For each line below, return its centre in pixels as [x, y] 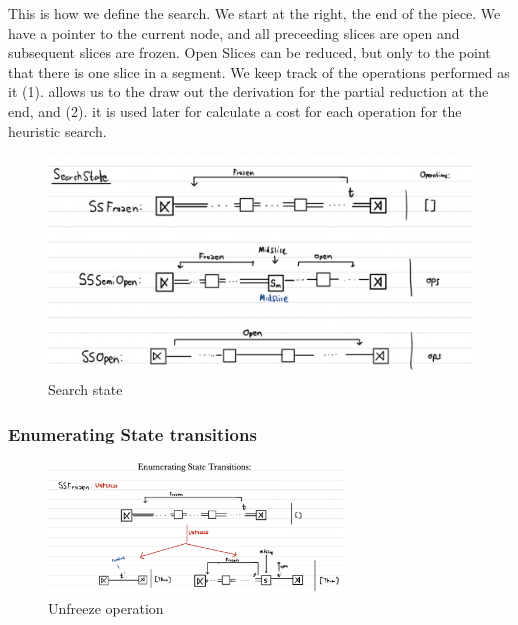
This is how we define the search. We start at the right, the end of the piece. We [254, 13]
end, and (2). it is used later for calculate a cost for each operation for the [235, 110]
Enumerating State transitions [132, 433]
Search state [85, 389]
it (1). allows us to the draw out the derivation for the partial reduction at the [248, 91]
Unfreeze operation [106, 607]
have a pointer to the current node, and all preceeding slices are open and [234, 32]
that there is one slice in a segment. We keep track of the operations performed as [259, 71]
